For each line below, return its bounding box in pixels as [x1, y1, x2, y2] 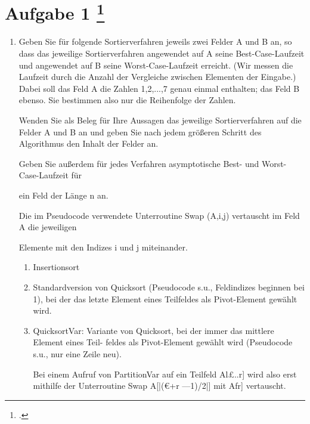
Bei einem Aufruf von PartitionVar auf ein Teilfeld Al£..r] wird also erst [33, 367, 297, 380]
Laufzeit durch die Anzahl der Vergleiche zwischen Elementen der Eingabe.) [18, 70, 296, 83]
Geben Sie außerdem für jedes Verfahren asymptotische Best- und [18, 157, 259, 169]
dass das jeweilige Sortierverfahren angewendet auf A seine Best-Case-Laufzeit [18, 47, 305, 60]
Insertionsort [33, 261, 80, 273]
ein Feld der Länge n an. [18, 188, 108, 201]
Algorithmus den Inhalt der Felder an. [18, 137, 159, 150]
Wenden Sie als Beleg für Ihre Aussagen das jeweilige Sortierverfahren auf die [18, 114, 302, 126]
